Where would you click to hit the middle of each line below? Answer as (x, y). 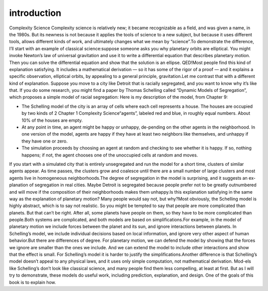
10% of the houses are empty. (52, 120)
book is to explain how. (33, 282)
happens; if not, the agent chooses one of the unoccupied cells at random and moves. (110, 155)
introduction (35, 13)
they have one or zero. (45, 141)
